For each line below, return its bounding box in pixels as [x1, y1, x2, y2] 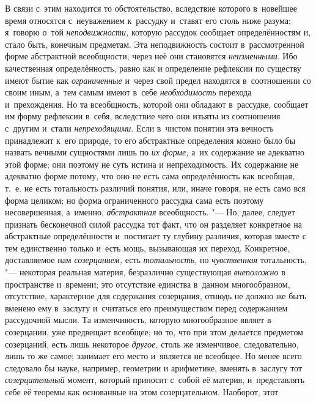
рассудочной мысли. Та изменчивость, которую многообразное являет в [5, 313, 271, 326]
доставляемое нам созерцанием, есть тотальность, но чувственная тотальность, [5, 253, 307, 266]
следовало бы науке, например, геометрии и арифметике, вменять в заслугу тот [5, 361, 303, 374]
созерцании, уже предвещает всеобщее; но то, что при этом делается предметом [5, 326, 303, 338]
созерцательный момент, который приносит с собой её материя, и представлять [5, 373, 305, 386]
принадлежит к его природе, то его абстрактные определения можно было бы [5, 133, 296, 146]
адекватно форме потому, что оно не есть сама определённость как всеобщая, [5, 169, 295, 182]
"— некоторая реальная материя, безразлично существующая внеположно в [5, 266, 285, 278]
